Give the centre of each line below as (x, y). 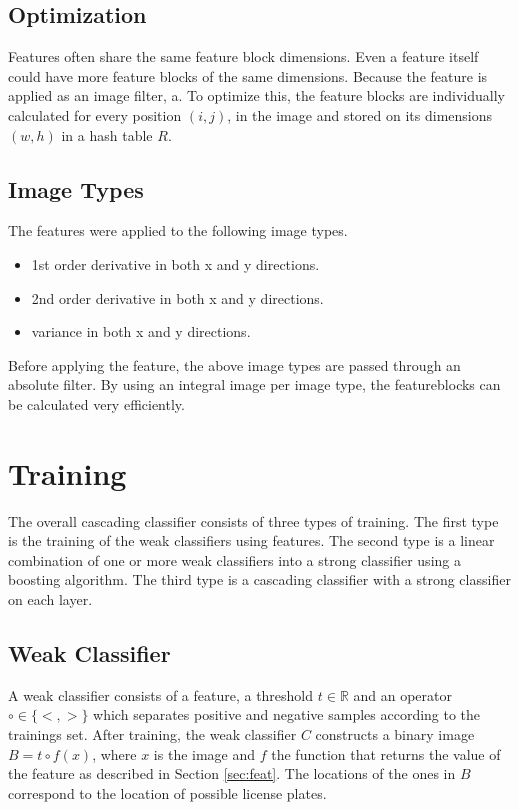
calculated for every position (95, 114)
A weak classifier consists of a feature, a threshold (161, 694)
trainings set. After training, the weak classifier (152, 734)
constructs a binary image (395, 734)
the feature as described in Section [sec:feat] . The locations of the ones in (232, 773)
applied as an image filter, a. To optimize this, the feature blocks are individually (256, 95)
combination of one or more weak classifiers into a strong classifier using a (234, 559)
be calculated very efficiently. (96, 403)
